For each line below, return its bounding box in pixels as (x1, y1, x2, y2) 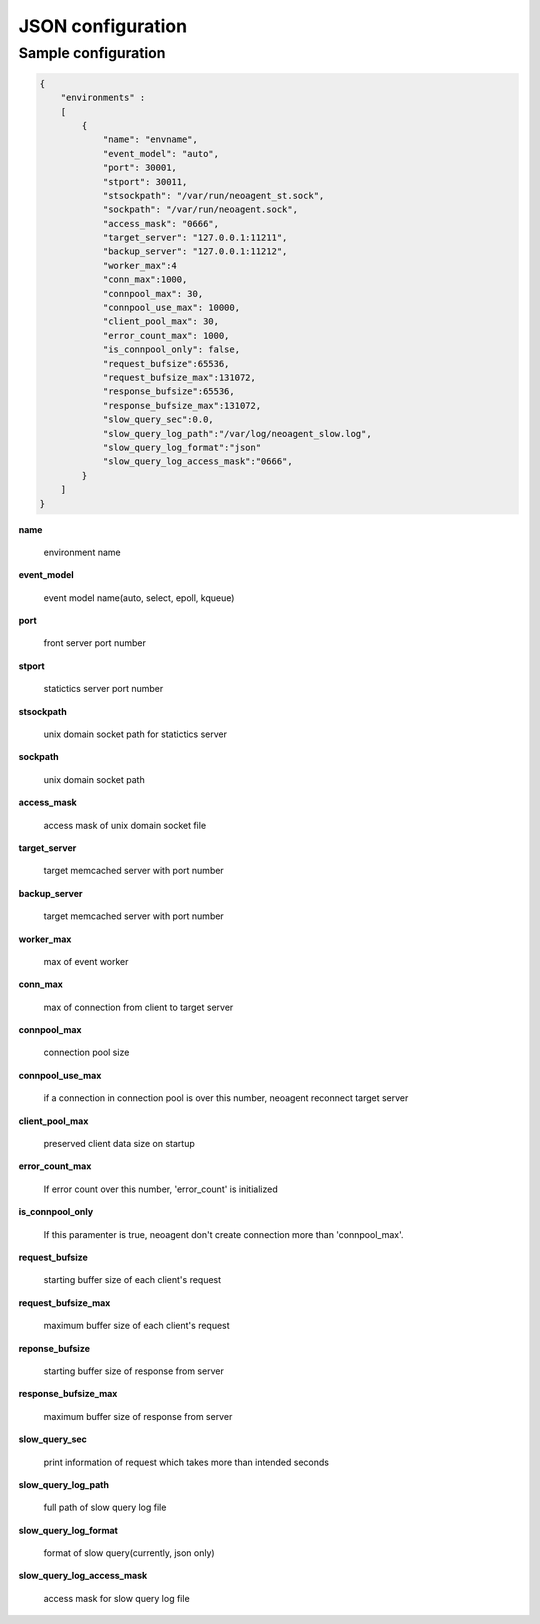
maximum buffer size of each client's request (43, 1320, 230, 1332)
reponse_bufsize (18, 1342, 90, 1354)
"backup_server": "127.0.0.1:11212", (102, 246, 288, 257)
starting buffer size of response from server (43, 1365, 224, 1377)
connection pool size (43, 1046, 130, 1059)
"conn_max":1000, (102, 274, 188, 285)
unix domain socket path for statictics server (43, 728, 228, 740)
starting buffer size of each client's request (43, 1274, 222, 1286)
